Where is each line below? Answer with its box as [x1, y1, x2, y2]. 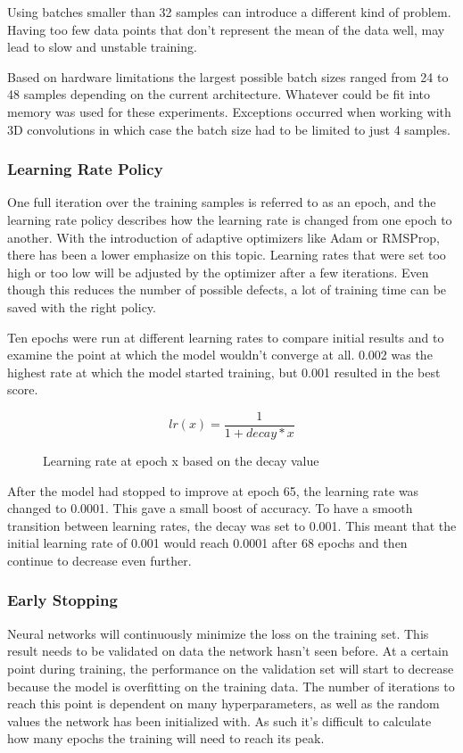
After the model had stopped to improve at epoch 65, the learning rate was [7, 481, 419, 500]
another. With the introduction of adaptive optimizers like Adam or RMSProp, [7, 228, 440, 246]
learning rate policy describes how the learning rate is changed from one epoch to [7, 210, 452, 228]
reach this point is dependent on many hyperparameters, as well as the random [7, 694, 440, 713]
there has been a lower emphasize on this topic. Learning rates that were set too [7, 245, 446, 264]
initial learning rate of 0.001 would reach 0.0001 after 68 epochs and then [7, 534, 408, 552]
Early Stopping [7, 589, 118, 611]
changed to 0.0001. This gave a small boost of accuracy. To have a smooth [7, 499, 413, 517]
